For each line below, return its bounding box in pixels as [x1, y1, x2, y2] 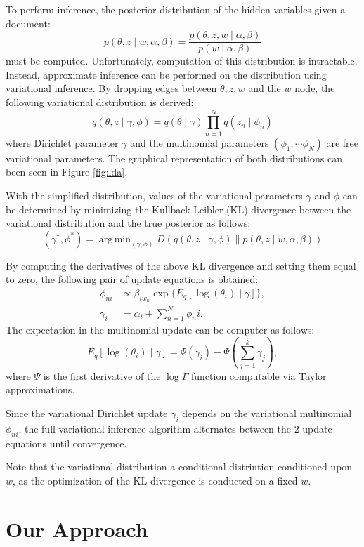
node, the [294, 81, 335, 95]
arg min [98, 234, 131, 244]
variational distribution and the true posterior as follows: [6, 216, 251, 230]
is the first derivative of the [43, 368, 161, 383]
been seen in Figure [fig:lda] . [6, 164, 128, 179]
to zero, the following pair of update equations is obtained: [6, 272, 259, 286]
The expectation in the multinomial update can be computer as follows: [6, 322, 315, 337]
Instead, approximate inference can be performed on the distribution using [6, 67, 327, 81]
